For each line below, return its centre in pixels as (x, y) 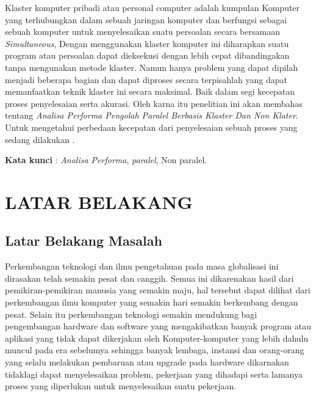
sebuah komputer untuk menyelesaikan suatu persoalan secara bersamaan (142, 31)
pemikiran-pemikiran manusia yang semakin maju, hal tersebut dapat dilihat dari (158, 290)
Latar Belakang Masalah (84, 240)
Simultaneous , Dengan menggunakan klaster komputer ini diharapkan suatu (147, 43)
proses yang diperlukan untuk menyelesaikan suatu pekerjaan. (121, 386)
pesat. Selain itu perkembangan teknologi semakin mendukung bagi (131, 314)
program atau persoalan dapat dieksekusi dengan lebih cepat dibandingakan (147, 55)
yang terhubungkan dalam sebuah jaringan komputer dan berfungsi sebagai (146, 19)
